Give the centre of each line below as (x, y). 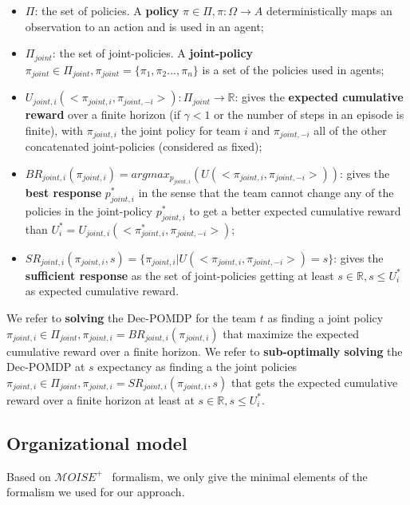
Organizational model (97, 442)
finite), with (54, 130)
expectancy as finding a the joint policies (197, 367)
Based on (29, 476)
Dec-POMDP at (46, 367)
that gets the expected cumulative (314, 382)
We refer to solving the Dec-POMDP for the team (132, 317)
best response (63, 193)
